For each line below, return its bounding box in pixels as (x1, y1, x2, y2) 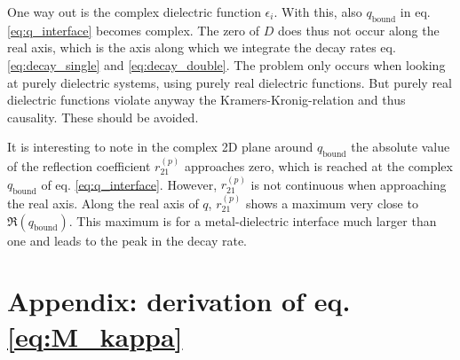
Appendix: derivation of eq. (7, 283, 351, 319)
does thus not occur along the (277, 20, 440, 39)
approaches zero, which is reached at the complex (184, 156, 453, 175)
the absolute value (351, 137, 450, 156)
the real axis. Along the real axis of (7, 193, 199, 212)
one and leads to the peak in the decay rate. (7, 231, 247, 249)
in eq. (400, 3, 431, 20)
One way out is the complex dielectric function (7, 3, 261, 20)
